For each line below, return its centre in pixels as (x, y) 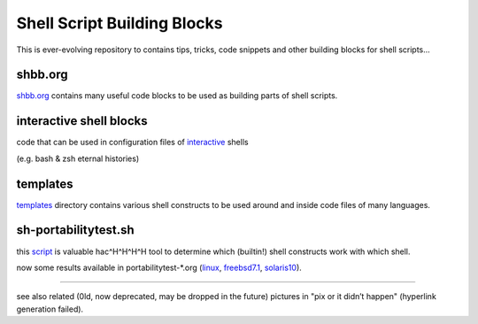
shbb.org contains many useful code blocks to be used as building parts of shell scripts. (177, 96)
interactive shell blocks (82, 121)
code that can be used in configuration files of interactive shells (132, 143)
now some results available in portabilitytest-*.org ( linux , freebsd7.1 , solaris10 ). (159, 267)
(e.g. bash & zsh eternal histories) (78, 158)
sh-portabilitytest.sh (75, 230)
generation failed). (50, 309)
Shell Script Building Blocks (119, 23)
